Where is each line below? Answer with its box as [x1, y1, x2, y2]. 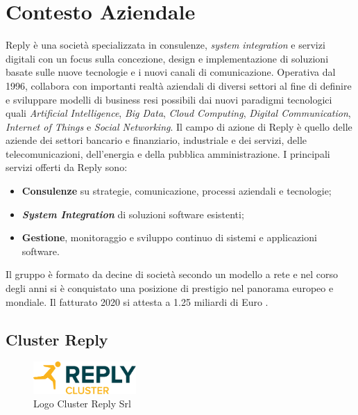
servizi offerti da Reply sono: [6, 160, 128, 174]
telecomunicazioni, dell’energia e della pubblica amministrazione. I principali [6, 146, 330, 161]
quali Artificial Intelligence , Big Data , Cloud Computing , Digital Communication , [6, 106, 351, 120]
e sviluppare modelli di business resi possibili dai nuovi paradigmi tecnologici [6, 92, 332, 106]
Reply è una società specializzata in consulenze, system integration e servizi [6, 38, 325, 52]
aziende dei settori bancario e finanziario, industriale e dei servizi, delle [6, 133, 307, 147]
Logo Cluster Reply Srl [33, 396, 131, 411]
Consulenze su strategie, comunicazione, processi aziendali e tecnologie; [22, 184, 332, 198]
